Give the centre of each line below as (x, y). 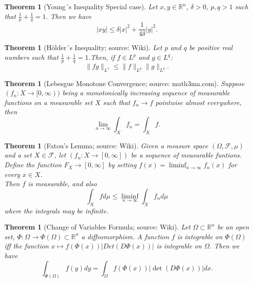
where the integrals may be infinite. (56, 210)
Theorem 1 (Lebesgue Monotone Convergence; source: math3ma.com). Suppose (125, 83)
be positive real (211, 47)
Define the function (33, 165)
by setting (122, 165)
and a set (18, 155)
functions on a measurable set (49, 102)
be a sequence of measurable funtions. (186, 155)
